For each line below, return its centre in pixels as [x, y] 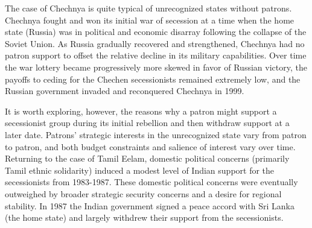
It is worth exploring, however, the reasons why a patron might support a [141, 111]
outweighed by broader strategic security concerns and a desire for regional [143, 193]
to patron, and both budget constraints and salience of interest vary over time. [150, 146]
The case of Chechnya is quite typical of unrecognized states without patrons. [148, 8]
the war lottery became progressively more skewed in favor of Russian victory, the [156, 67]
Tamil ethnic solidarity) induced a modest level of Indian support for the [140, 170]
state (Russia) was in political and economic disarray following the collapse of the [156, 32]
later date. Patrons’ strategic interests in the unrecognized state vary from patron [156, 134]
